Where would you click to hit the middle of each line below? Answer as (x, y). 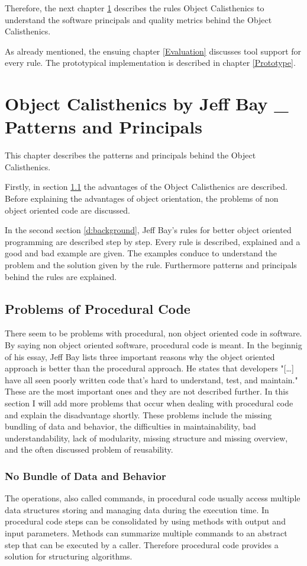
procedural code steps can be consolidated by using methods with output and (145, 521)
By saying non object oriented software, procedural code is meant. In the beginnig (153, 345)
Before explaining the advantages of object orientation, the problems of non (142, 198)
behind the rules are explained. (61, 276)
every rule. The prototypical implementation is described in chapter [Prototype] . (150, 63)
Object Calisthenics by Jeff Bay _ (147, 104)
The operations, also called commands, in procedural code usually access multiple (153, 498)
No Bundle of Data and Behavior (85, 476)
